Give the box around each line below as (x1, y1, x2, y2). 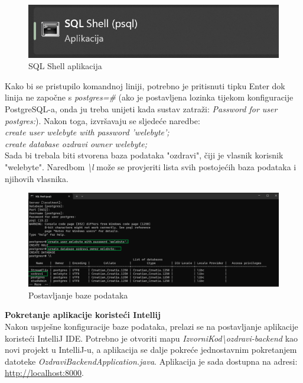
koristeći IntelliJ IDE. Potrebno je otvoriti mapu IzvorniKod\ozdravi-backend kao (5, 332, 298, 344)
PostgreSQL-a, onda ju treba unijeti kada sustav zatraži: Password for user (5, 103, 278, 115)
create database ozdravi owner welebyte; (5, 137, 147, 150)
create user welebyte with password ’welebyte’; (5, 126, 170, 138)
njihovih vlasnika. (5, 172, 69, 184)
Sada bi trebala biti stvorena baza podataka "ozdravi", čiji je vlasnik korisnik (5, 149, 284, 161)
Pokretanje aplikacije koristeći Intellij (5, 309, 161, 321)
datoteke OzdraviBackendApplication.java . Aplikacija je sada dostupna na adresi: (5, 355, 298, 367)
